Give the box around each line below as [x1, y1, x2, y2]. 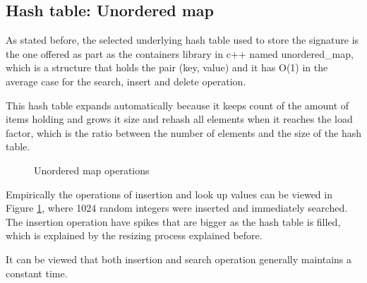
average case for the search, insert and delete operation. [6, 73, 246, 88]
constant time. [6, 265, 68, 280]
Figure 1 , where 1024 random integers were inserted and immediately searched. [6, 200, 348, 215]
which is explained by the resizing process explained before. [6, 228, 263, 243]
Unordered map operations [34, 162, 150, 177]
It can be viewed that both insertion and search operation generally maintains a [6, 251, 352, 266]
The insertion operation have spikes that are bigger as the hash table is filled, [6, 214, 341, 229]
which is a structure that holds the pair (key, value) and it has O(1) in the [6, 60, 328, 75]
